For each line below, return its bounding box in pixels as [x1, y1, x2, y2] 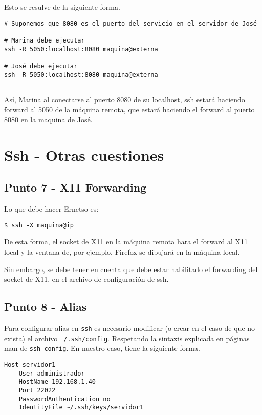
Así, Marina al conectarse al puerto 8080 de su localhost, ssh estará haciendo [4, 94, 245, 105]
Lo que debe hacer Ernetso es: [4, 203, 99, 214]
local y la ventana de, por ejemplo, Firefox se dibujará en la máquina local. [4, 246, 240, 257]
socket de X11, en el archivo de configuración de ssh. [4, 274, 169, 284]
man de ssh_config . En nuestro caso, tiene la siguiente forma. [4, 343, 200, 354]
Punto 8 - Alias [4, 299, 87, 315]
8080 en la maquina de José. [4, 114, 93, 125]
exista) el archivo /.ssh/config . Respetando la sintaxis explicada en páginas [4, 333, 250, 343]
